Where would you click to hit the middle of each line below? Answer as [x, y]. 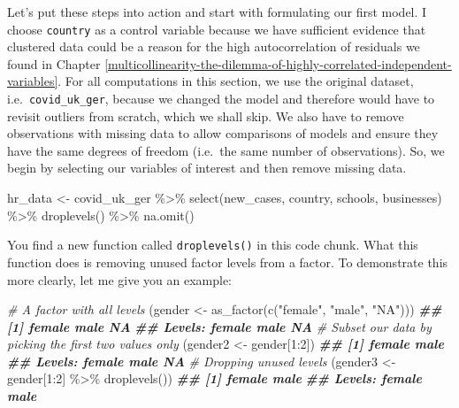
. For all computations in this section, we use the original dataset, [236, 81]
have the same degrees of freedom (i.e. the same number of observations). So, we [226, 150]
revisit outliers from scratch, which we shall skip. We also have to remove [206, 115]
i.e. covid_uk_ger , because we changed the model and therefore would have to [221, 99]
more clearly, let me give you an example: [119, 279]
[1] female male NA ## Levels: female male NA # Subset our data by [219, 326]
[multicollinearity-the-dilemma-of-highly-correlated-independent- [278, 63]
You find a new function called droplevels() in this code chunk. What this [213, 245]
